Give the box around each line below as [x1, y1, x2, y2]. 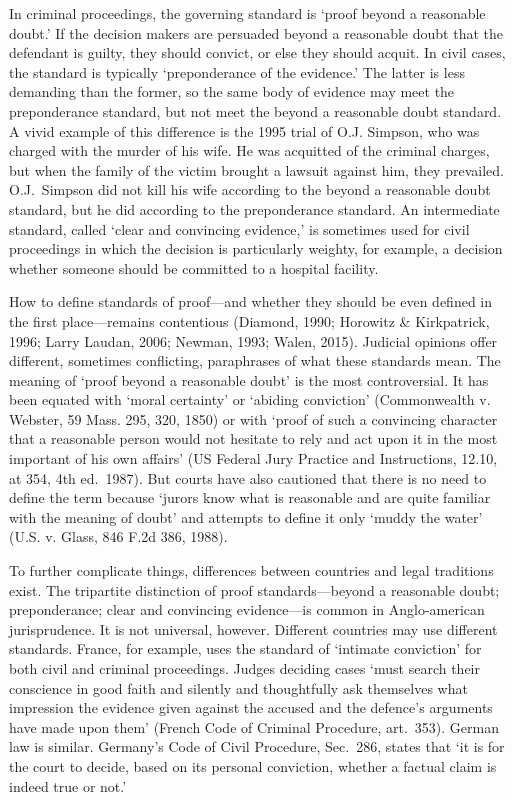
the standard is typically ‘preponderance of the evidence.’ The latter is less [9, 61, 465, 82]
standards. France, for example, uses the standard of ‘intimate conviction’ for [9, 638, 482, 659]
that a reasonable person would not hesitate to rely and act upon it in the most [9, 428, 498, 449]
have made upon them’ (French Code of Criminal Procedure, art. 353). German [9, 716, 499, 737]
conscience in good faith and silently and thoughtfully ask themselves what [9, 677, 468, 698]
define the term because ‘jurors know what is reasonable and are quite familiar [9, 487, 491, 508]
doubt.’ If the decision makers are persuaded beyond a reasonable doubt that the [9, 22, 503, 43]
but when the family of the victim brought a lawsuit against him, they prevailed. [9, 159, 504, 180]
